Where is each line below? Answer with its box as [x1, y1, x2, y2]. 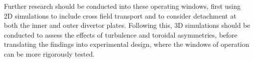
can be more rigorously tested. [4, 48, 95, 59]
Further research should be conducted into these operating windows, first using [4, 1, 241, 11]
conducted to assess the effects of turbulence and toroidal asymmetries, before [4, 29, 238, 40]
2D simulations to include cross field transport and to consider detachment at [4, 10, 236, 21]
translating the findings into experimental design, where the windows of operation [4, 39, 250, 49]
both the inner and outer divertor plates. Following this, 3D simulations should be [4, 20, 251, 30]
